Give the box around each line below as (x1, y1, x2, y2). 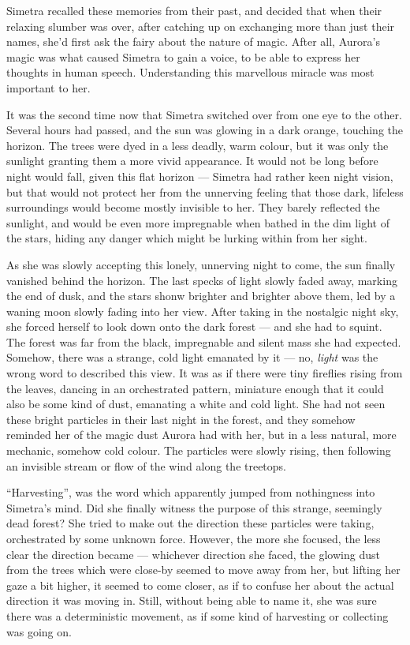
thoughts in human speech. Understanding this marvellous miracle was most (6, 64, 375, 81)
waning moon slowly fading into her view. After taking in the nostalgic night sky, (6, 302, 399, 319)
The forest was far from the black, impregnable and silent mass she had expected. (6, 333, 401, 350)
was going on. (6, 623, 72, 639)
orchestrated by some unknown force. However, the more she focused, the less (6, 531, 381, 546)
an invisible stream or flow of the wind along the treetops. (6, 457, 287, 474)
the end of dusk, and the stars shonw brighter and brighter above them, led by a (6, 287, 396, 304)
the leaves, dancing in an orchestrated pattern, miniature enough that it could (6, 380, 384, 396)
